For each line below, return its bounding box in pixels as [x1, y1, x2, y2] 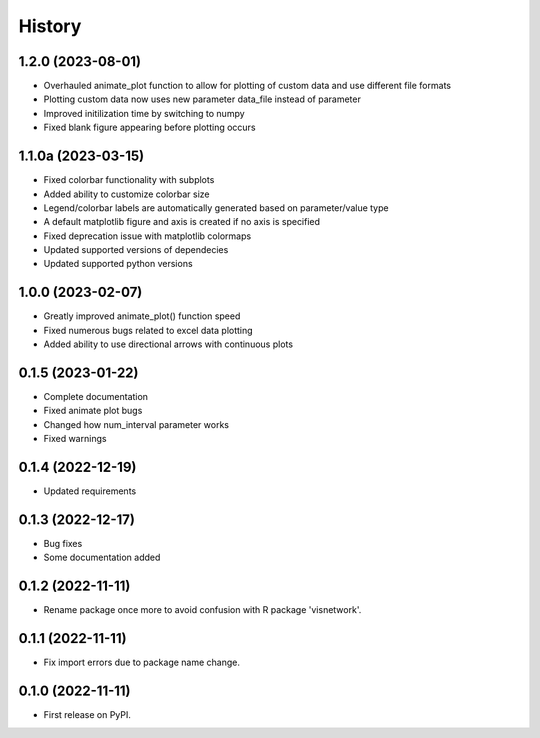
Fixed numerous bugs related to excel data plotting [43, 324, 254, 336]
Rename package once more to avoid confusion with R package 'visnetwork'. [43, 604, 362, 616]
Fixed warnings [43, 433, 107, 445]
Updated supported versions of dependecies [43, 244, 229, 256]
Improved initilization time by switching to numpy [43, 107, 245, 119]
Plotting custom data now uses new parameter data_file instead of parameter [43, 93, 362, 105]
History [18, 15, 82, 37]
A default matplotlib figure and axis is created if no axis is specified [43, 216, 320, 228]
